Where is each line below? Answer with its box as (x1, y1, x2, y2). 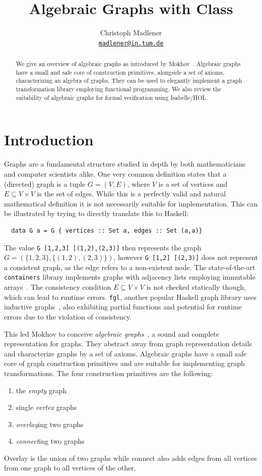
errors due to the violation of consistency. (4, 311, 132, 322)
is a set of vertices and (158, 178, 228, 189)
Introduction (4, 129, 94, 150)
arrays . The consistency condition (4, 282, 111, 292)
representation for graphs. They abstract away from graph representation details (4, 338, 252, 349)
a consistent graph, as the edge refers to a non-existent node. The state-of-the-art (4, 261, 255, 272)
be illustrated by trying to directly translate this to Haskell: (4, 208, 189, 219)
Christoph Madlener (100, 27, 162, 38)
